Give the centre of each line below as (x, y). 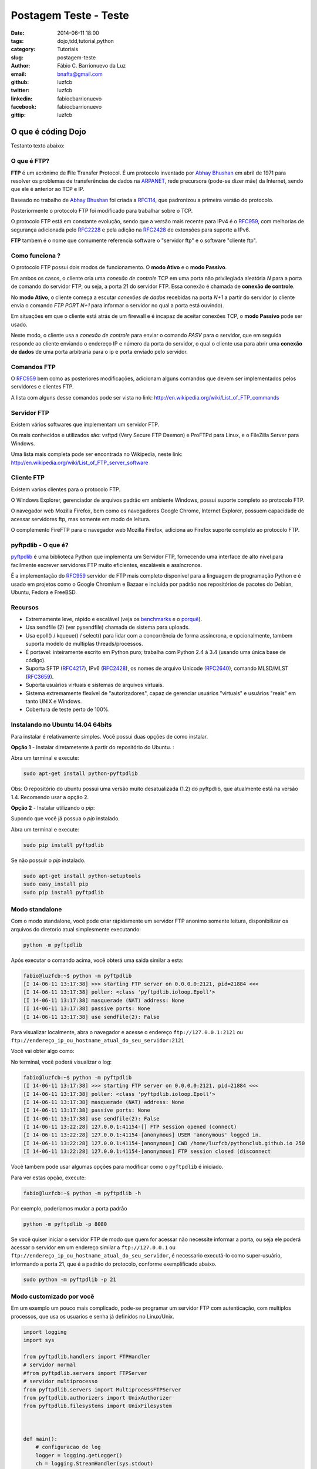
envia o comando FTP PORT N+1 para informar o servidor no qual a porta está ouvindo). (117, 305)
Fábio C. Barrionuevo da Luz (92, 66)
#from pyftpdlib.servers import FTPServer (85, 1373)
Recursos (25, 607)
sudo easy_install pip (56, 884)
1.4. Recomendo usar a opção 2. (50, 797)
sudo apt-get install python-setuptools (82, 876)
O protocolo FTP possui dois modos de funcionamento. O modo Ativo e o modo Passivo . (119, 267)
